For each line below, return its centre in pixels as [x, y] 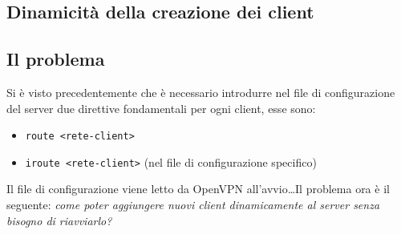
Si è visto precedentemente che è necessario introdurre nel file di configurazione [201, 92]
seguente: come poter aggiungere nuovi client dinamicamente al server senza [193, 205]
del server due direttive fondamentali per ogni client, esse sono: [161, 108]
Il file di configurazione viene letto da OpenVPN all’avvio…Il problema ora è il [198, 189]
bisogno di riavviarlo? [59, 220]
